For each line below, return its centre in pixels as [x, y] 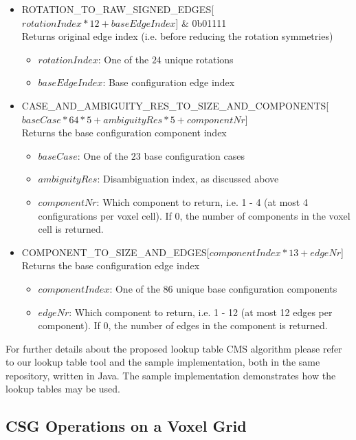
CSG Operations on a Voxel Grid [126, 426]
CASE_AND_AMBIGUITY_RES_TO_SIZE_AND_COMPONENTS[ [175, 105]
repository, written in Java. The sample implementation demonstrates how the [171, 375]
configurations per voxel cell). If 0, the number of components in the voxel [194, 215]
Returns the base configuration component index [124, 133]
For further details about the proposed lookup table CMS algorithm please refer [174, 348]
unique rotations [199, 59]
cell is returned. [71, 229]
